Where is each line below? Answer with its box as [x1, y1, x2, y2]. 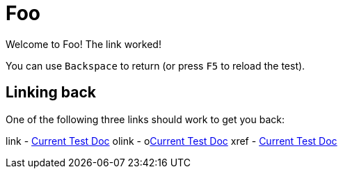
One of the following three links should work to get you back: [6, 113, 285, 125]
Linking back [6, 84, 96, 102]
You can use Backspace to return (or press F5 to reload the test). [6, 59, 305, 72]
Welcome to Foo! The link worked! [6, 38, 161, 50]
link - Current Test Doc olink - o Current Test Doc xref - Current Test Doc [6, 134, 337, 147]
